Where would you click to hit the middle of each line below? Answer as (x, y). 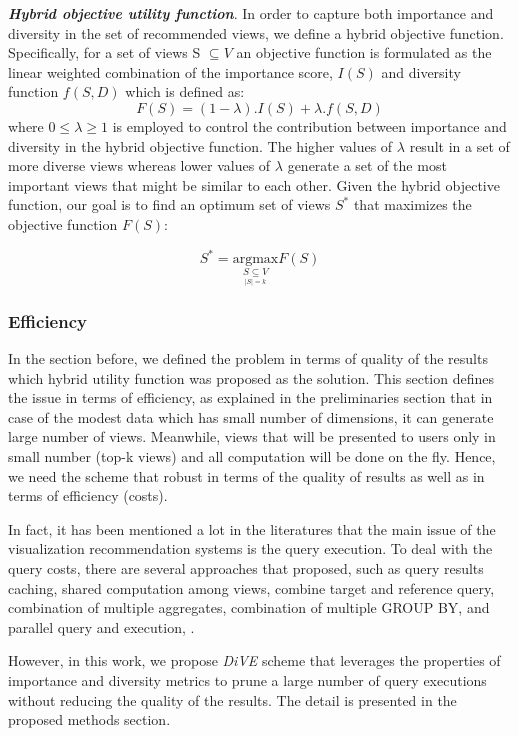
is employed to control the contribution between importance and (309, 125)
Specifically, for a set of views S (104, 52)
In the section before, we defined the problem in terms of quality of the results (248, 358)
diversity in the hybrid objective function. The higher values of (200, 145)
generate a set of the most (367, 165)
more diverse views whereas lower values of (139, 165)
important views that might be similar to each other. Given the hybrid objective (254, 184)
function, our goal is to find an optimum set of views (169, 204)
